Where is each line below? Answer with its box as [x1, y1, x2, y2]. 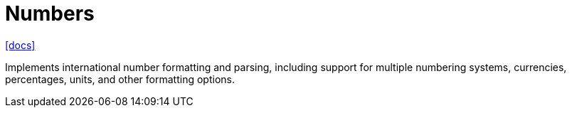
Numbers [5, 1, 95, 26]
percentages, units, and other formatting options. [5, 72, 235, 85]
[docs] [5, 38, 36, 51]
